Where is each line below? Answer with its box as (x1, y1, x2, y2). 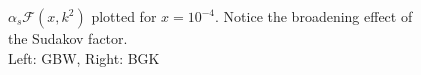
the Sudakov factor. (8, 28, 128, 48)
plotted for (91, 6, 157, 26)
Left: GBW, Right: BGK (8, 47, 160, 68)
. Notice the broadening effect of (215, 6, 413, 26)
